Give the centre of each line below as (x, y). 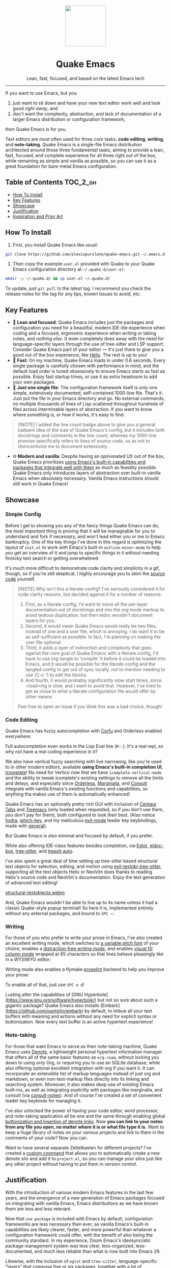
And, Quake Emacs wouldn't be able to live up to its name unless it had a (81, 903)
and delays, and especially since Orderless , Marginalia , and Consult (76, 783)
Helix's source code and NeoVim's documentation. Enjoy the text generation (85, 877)
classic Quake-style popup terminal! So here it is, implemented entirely (79, 908)
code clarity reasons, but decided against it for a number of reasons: (90, 594)
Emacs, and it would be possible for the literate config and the (90, 664)
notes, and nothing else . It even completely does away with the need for (88, 339)
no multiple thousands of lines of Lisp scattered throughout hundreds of (88, 404)
